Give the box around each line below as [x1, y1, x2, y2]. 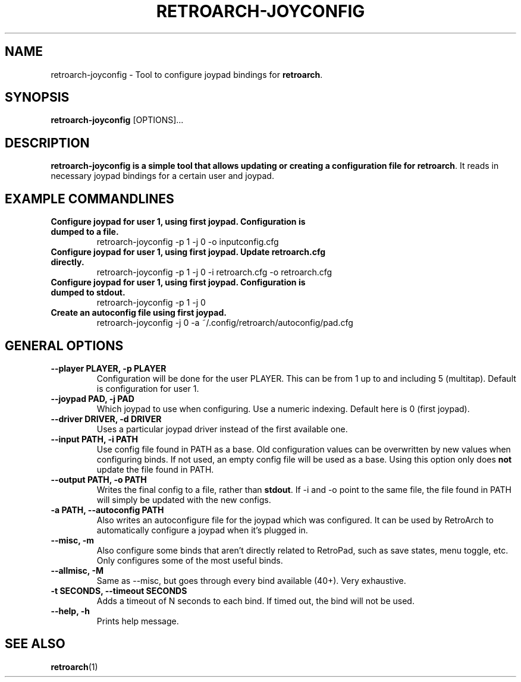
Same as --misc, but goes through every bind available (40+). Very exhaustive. [96, 575, 406, 586]
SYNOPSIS [5, 90, 70, 105]
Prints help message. [96, 615, 179, 626]
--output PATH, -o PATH [51, 474, 147, 485]
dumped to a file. [51, 227, 119, 237]
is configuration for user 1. [96, 383, 199, 394]
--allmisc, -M [51, 565, 104, 576]
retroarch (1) [51, 661, 98, 672]
